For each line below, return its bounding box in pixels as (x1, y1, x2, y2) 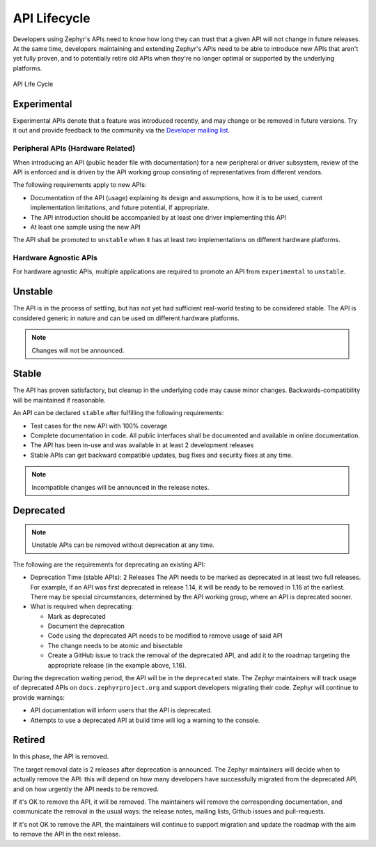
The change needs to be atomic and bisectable (47, 641, 183, 650)
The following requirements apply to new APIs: (13, 181, 147, 189)
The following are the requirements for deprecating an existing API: (13, 560, 205, 569)
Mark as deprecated (47, 612, 106, 620)
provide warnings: (13, 693, 65, 701)
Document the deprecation (47, 622, 125, 631)
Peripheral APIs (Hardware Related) (13, 144, 136, 153)
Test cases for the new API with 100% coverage (30, 421, 168, 430)
